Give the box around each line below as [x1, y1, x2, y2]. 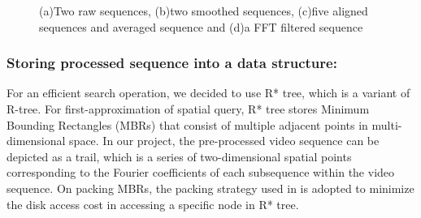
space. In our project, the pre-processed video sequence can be [69, 132, 380, 149]
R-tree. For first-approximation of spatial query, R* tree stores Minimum [7, 100, 370, 117]
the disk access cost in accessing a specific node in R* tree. [7, 195, 299, 212]
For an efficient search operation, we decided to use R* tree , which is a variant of [7, 84, 410, 101]
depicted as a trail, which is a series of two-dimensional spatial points [7, 147, 352, 165]
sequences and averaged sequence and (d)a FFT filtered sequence [39, 18, 363, 35]
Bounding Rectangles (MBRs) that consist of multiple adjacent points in [7, 116, 368, 133]
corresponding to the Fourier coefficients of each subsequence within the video [7, 164, 395, 181]
